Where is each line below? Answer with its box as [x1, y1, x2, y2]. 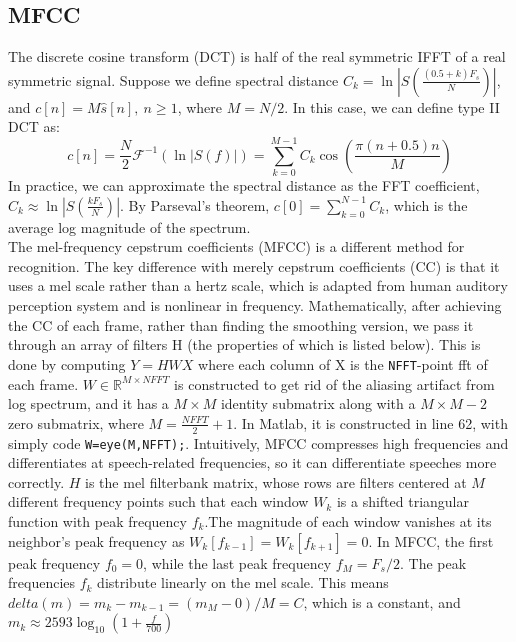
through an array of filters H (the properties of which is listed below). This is [8, 334, 481, 355]
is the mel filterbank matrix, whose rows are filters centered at [85, 471, 467, 492]
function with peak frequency [8, 510, 187, 531]
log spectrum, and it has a [8, 393, 169, 414]
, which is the [385, 194, 468, 215]
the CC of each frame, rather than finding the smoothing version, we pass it [8, 314, 474, 335]
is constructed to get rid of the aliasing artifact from [174, 373, 495, 394]
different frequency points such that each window [8, 491, 309, 512]
